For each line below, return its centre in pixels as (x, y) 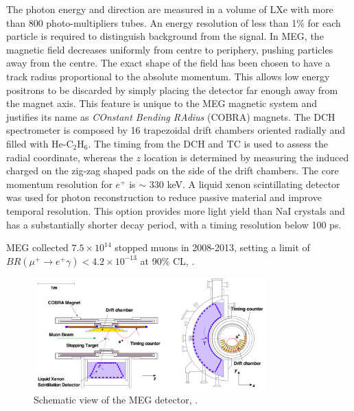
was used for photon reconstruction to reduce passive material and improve (164, 197)
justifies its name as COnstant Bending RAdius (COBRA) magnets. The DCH (171, 116)
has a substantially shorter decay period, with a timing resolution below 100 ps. (174, 224)
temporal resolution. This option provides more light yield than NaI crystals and (176, 210)
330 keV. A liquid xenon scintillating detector (245, 184)
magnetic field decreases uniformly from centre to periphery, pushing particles (170, 49)
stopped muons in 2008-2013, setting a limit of (212, 247)
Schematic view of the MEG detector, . (116, 399)
